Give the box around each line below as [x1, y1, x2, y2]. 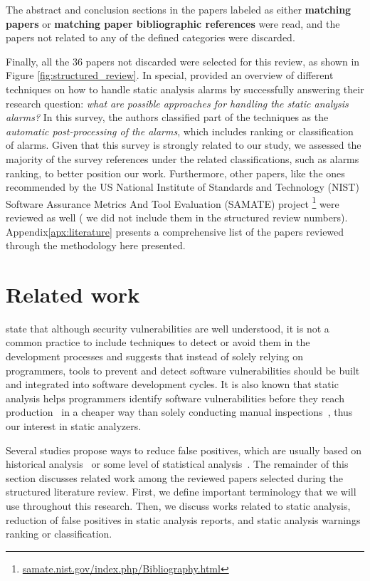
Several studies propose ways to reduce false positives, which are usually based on [6, 442, 362, 457]
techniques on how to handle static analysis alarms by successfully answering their [6, 81, 364, 96]
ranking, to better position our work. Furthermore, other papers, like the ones [6, 165, 345, 180]
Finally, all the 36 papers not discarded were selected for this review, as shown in [6, 53, 360, 68]
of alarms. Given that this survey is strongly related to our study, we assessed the [6, 137, 361, 152]
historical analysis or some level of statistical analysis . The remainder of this [6, 456, 349, 471]
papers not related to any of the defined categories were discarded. [6, 30, 295, 45]
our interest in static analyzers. [6, 419, 142, 434]
